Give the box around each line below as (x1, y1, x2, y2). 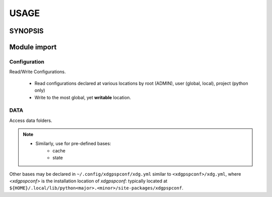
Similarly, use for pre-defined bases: (35, 141, 111, 147)
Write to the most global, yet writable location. (34, 94, 131, 100)
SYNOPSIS (9, 27, 44, 35)
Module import (9, 43, 57, 51)
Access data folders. (9, 117, 52, 123)
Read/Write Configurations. (9, 69, 66, 75)
